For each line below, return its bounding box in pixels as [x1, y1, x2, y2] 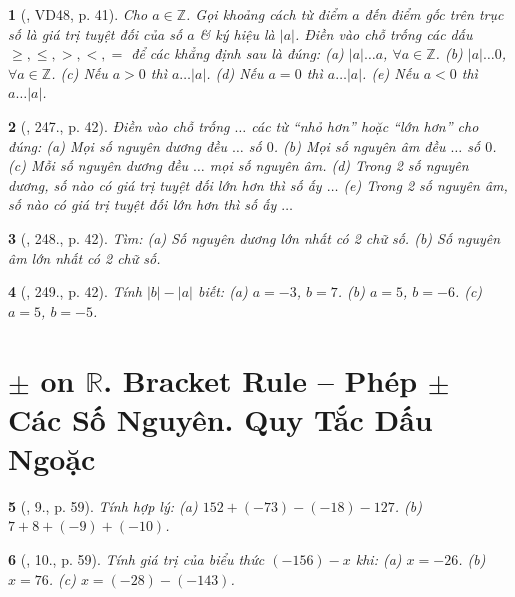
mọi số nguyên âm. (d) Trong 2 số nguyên [209, 155, 469, 176]
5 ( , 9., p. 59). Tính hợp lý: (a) [8, 495, 198, 516]
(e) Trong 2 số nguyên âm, [343, 174, 508, 195]
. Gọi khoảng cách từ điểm [186, 4, 348, 24]
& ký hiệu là [199, 23, 275, 44]
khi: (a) [355, 549, 402, 569]
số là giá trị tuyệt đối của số [8, 23, 183, 44]
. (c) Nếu [51, 62, 108, 83]
